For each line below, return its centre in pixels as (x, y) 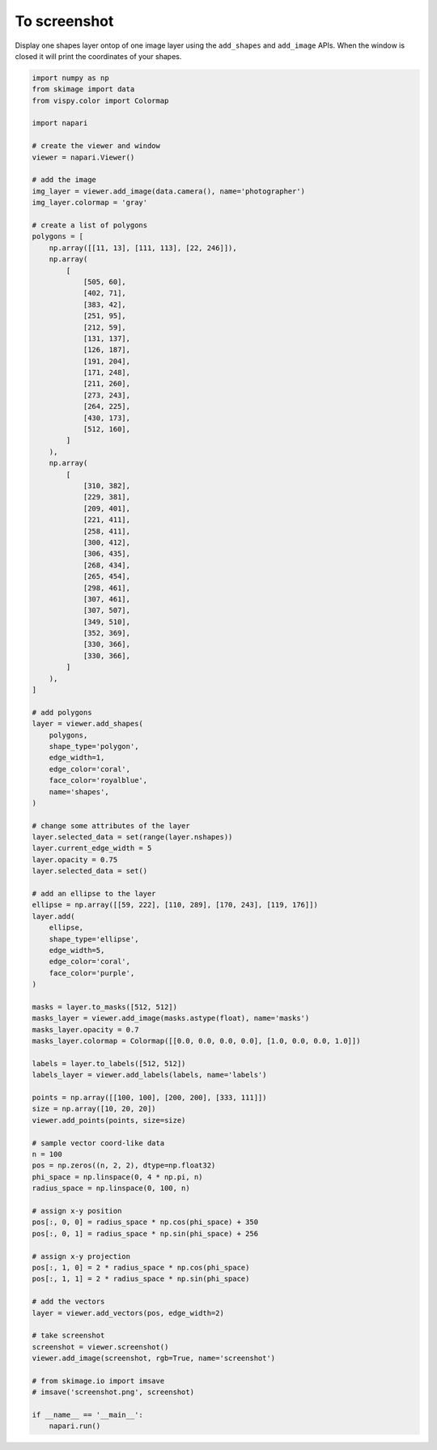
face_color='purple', (92, 973)
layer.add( (53, 916)
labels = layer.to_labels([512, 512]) (109, 1063)
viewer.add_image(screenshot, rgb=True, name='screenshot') (154, 1359)
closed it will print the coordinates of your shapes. (98, 56)
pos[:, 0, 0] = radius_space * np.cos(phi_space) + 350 (145, 1222)
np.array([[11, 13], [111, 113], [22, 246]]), (143, 248)
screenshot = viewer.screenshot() (100, 1347)
